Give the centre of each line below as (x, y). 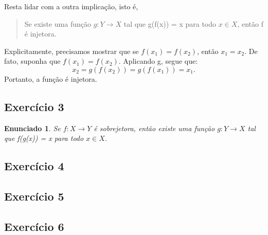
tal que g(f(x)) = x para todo (170, 23)
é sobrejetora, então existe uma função (154, 128)
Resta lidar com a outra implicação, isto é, (71, 6)
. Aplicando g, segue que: (158, 61)
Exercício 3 (34, 106)
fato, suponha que (32, 61)
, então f (250, 23)
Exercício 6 (34, 226)
